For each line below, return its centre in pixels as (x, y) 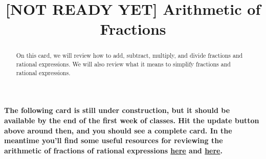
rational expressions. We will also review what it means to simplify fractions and (123, 64)
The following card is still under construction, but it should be (117, 110)
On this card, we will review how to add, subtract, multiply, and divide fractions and (129, 55)
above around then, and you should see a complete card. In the (118, 130)
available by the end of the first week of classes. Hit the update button (132, 120)
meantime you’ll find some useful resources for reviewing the (114, 140)
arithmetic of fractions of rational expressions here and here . (113, 150)
